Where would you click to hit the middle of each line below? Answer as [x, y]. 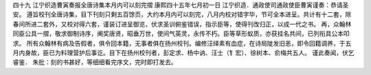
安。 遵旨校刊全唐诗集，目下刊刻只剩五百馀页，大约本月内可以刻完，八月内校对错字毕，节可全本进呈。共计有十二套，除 [182, 14]
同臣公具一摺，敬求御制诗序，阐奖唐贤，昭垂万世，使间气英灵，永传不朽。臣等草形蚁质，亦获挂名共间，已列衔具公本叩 [181, 33]
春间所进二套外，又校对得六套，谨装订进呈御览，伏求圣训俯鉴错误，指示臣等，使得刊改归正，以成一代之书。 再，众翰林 [182, 24]
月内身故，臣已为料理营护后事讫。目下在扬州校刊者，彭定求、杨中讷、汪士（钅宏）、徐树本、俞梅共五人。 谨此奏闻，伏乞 [183, 52]
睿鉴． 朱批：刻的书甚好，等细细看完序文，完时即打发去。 [95, 62]
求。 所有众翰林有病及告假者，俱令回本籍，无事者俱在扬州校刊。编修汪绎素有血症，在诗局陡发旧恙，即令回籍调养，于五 [182, 43]
